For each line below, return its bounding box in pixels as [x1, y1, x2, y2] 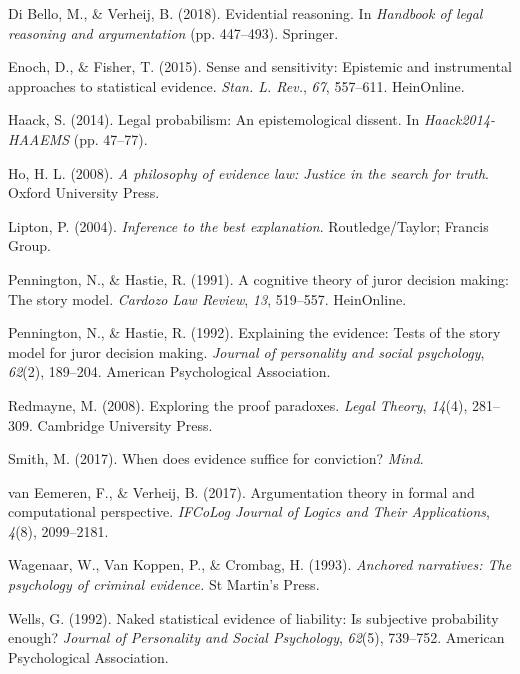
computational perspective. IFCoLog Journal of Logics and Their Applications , [8, 501, 490, 522]
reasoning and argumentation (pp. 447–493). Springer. [8, 22, 339, 43]
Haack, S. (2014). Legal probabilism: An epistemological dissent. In [8, 109, 420, 130]
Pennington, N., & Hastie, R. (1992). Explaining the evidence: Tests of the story [8, 322, 501, 343]
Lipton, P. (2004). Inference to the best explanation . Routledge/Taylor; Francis [8, 215, 489, 236]
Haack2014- [423, 109, 496, 130]
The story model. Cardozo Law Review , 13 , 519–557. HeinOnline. [8, 288, 407, 309]
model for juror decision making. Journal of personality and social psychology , [8, 341, 485, 362]
